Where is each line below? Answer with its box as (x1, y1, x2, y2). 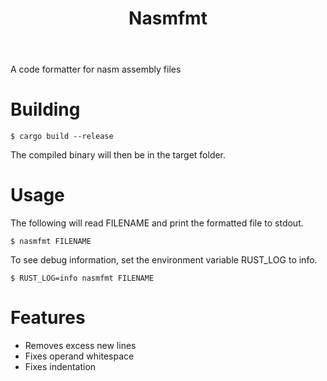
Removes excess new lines (24, 340, 137, 351)
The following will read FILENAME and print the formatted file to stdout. (10, 217, 304, 229)
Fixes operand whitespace (24, 350, 135, 362)
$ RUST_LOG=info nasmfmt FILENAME (10, 273, 155, 284)
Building (10, 98, 81, 121)
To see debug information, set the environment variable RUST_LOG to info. (10, 254, 318, 266)
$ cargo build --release (10, 132, 114, 142)
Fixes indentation (24, 361, 97, 372)
